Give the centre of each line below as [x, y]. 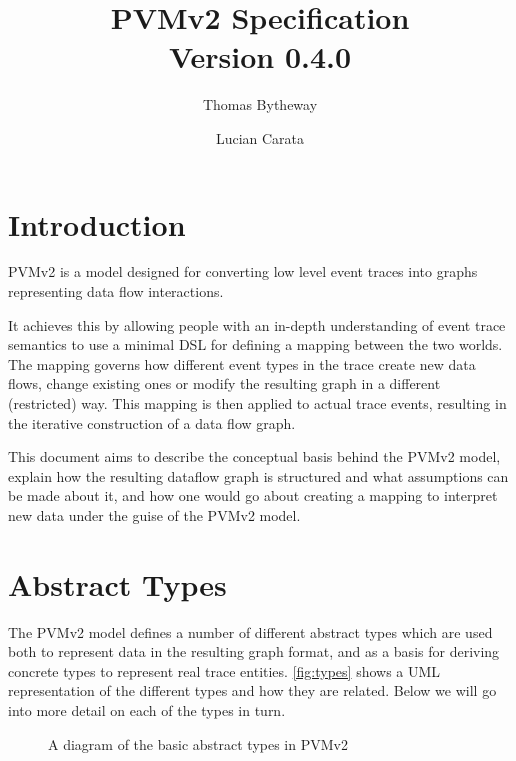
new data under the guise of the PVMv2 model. [154, 514]
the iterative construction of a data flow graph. [152, 422]
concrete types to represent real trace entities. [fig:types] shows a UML [224, 670]
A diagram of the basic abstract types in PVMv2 [198, 743]
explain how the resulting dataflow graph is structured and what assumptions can [258, 475]
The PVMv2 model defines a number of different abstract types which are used [250, 631]
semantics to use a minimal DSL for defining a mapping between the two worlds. [255, 344]
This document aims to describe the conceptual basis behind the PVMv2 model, [254, 456]
